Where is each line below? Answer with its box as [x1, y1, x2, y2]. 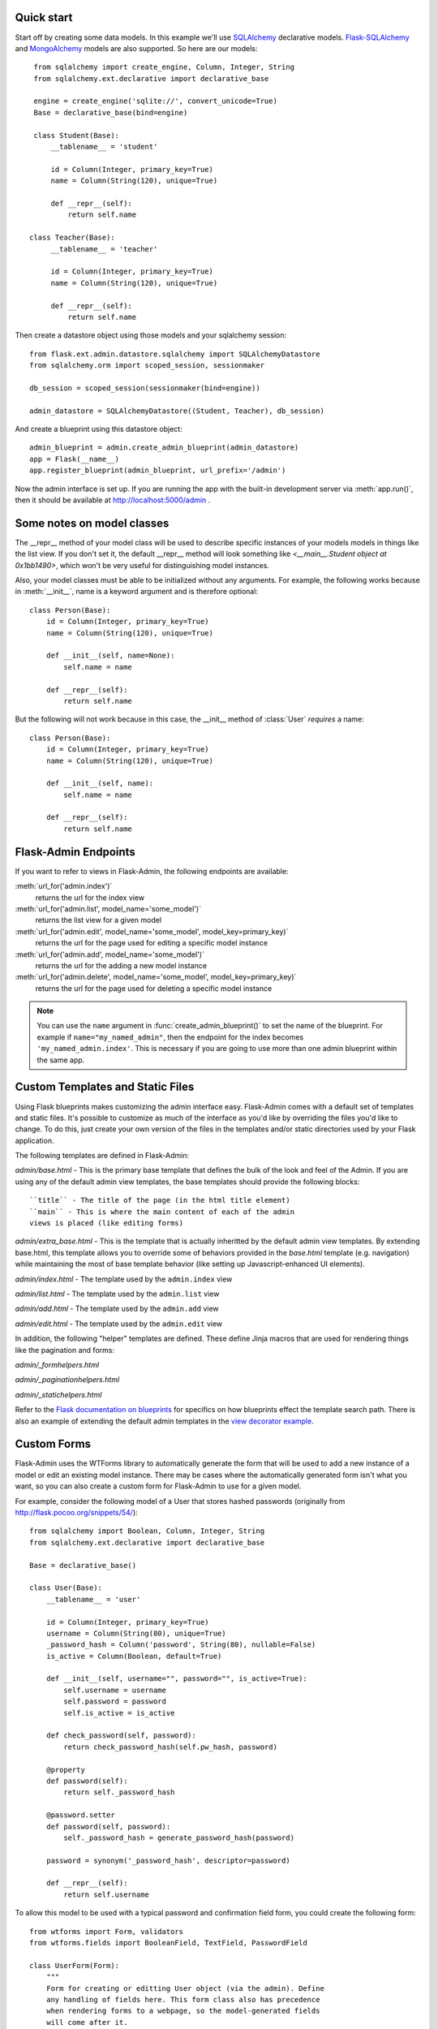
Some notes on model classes [15, 516, 170, 530]
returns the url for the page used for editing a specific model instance [35, 938, 268, 948]
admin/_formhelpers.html [15, 1359, 100, 1369]
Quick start [15, 11, 73, 24]
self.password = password [63, 1697, 166, 1706]
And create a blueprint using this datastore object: [15, 424, 182, 434]
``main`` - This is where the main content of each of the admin [29, 1207, 295, 1217]
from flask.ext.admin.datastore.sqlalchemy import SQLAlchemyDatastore [29, 349, 320, 359]
